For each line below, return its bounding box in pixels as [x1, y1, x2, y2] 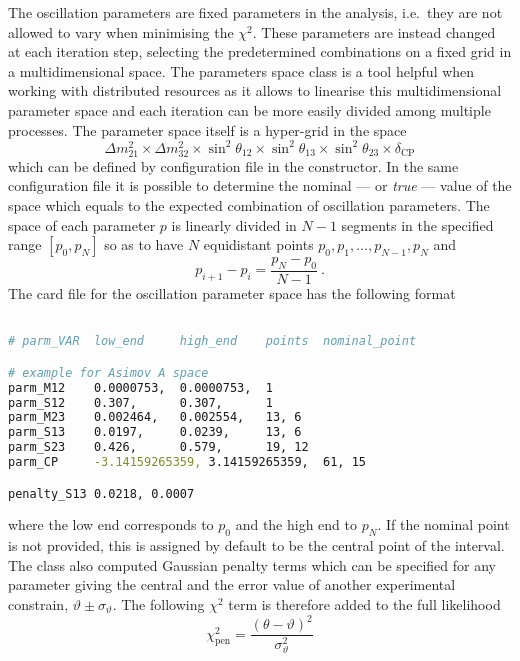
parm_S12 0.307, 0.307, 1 [8, 395, 273, 410]
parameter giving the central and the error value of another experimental [8, 574, 456, 595]
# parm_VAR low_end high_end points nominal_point [8, 334, 417, 349]
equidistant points [203, 234, 314, 255]
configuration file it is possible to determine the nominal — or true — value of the [8, 175, 512, 196]
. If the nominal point [377, 514, 510, 535]
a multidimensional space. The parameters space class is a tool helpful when [8, 60, 475, 81]
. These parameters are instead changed [252, 21, 496, 42]
